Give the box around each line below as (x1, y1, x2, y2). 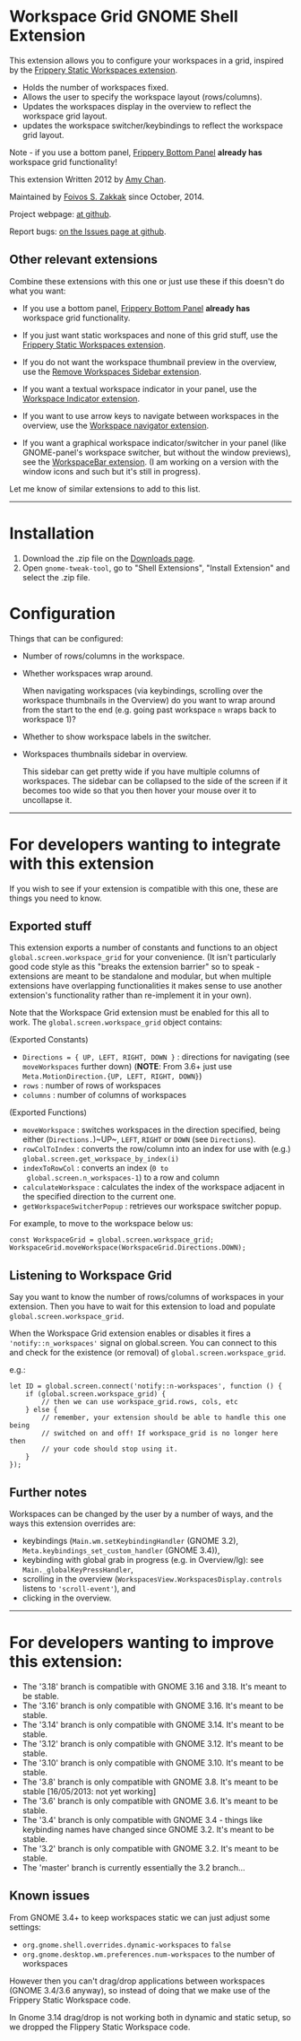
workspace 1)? (21, 713, 76, 724)
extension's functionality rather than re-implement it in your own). (9, 990, 253, 1001)
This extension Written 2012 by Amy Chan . (9, 173, 167, 185)
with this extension (9, 853, 155, 874)
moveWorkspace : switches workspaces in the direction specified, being (21, 1124, 280, 1136)
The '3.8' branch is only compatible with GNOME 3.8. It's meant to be (21, 1776, 279, 1787)
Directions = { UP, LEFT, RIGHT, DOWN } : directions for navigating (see (21, 1051, 290, 1062)
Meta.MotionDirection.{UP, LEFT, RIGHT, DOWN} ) (21, 1070, 202, 1082)
